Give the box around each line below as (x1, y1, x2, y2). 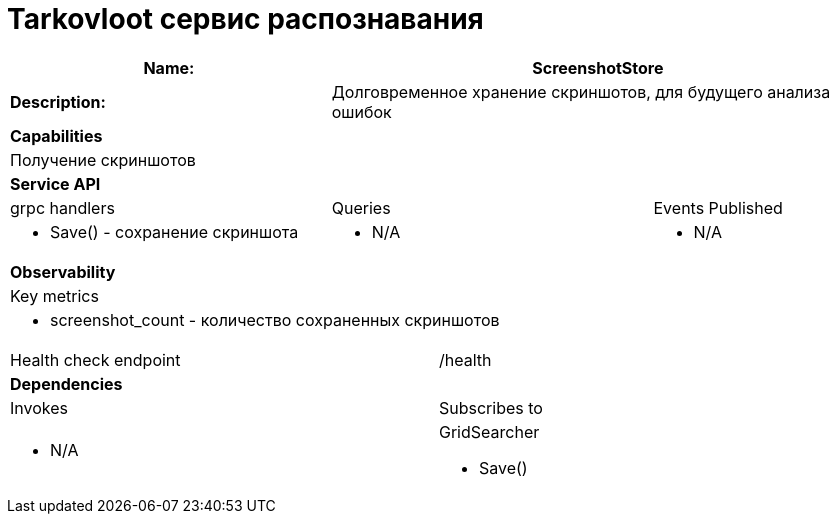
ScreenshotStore (532, 57, 664, 78)
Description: (10, 91, 106, 112)
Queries (331, 197, 391, 218)
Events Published (653, 197, 783, 218)
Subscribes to (439, 397, 543, 418)
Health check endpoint (10, 349, 181, 370)
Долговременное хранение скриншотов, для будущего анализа (331, 81, 831, 102)
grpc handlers (10, 197, 115, 218)
